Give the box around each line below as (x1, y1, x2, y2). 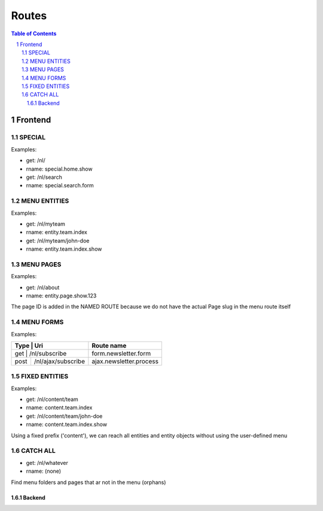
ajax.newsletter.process (92, 357, 159, 365)
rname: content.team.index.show (26, 421, 108, 428)
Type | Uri (14, 341, 43, 349)
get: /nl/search (26, 174, 62, 181)
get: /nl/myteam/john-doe (26, 237, 90, 244)
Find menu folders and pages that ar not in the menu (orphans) (11, 479, 166, 486)
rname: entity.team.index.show (26, 245, 102, 253)
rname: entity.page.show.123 (26, 292, 97, 299)
